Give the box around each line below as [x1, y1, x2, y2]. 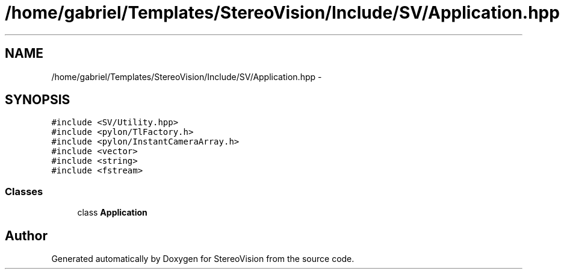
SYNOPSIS [5, 92, 70, 108]
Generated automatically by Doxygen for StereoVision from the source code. [51, 254, 355, 264]
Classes [5, 185, 43, 198]
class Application [77, 207, 147, 218]
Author [5, 228, 48, 243]
